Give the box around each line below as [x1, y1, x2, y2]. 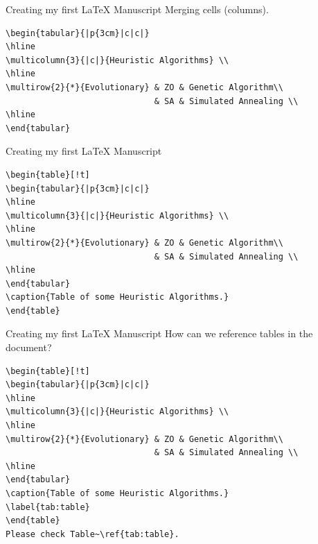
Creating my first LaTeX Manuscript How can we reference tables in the [6, 326, 313, 341]
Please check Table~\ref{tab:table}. [6, 529, 179, 539]
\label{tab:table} [6, 502, 90, 512]
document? [6, 340, 52, 355]
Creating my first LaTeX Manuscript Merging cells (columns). [6, 2, 269, 16]
